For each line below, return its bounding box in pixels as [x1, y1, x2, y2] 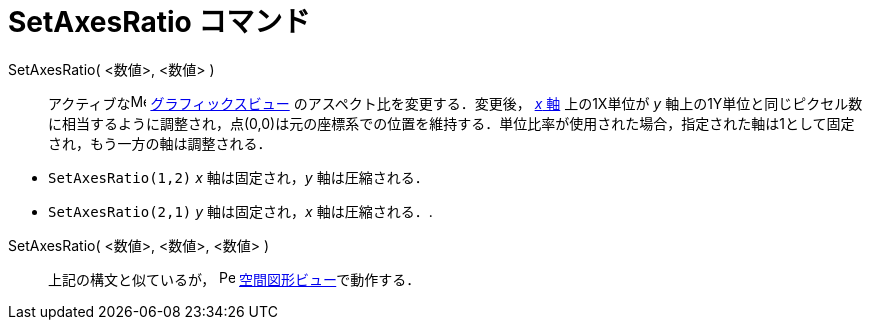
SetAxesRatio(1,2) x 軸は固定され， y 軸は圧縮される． [48, 168, 429, 186]
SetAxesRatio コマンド [8, 5, 311, 39]
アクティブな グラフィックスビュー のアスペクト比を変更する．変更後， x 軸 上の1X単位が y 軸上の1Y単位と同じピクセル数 [48, 94, 863, 112]
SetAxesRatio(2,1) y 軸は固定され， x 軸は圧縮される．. [48, 202, 433, 220]
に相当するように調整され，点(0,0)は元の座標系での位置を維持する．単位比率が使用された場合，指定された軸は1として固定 [48, 114, 855, 132]
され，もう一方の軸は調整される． [48, 134, 272, 152]
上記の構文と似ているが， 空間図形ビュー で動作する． [48, 270, 421, 288]
